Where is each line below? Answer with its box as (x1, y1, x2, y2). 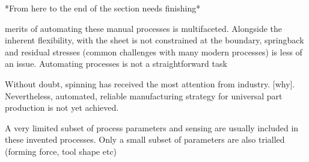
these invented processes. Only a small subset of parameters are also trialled (5, 133, 285, 146)
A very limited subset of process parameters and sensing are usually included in (5, 121, 299, 134)
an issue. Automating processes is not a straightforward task (5, 57, 227, 70)
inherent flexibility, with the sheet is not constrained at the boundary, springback (5, 34, 304, 46)
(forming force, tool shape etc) (5, 145, 117, 157)
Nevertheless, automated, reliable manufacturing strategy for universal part (5, 89, 283, 102)
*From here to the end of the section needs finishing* (5, 2, 201, 14)
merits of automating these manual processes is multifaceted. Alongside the (5, 22, 283, 34)
